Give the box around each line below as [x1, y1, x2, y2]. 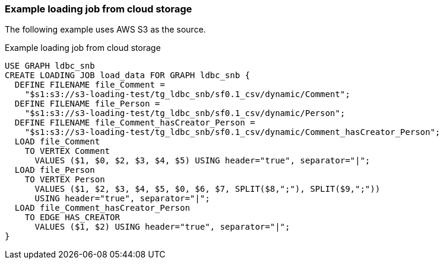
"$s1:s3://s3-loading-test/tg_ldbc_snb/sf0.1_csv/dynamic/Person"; [24, 108, 346, 118]
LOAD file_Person [14, 165, 95, 175]
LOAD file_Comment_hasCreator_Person [14, 203, 190, 213]
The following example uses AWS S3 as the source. [5, 24, 206, 35]
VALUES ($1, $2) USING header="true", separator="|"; [34, 222, 290, 232]
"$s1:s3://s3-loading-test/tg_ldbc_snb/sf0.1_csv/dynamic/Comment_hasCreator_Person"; [24, 127, 441, 137]
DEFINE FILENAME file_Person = [14, 99, 160, 109]
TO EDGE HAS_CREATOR [24, 213, 120, 223]
